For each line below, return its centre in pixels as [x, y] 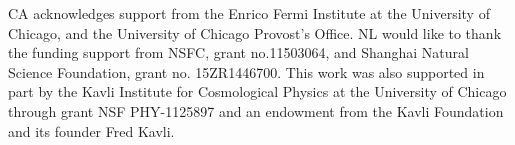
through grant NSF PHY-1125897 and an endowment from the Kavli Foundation [256, 110]
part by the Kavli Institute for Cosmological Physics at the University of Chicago [257, 91]
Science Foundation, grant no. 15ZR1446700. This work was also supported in [246, 71]
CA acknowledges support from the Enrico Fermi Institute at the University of [249, 13]
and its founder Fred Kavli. [91, 130]
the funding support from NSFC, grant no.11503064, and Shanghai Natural [238, 52]
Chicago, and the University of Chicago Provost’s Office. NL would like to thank [255, 32]
